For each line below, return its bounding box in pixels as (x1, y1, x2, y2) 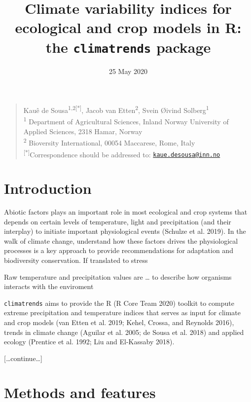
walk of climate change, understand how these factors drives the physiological (4, 235, 238, 246)
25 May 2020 (108, 66, 148, 76)
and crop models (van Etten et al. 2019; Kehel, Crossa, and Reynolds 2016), (4, 317, 234, 327)
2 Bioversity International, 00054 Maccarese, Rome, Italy (23, 136, 195, 147)
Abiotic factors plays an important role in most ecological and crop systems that (4, 207, 248, 217)
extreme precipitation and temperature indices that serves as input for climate (4, 307, 241, 318)
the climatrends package (45, 37, 211, 57)
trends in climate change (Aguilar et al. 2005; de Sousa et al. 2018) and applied (4, 327, 244, 337)
